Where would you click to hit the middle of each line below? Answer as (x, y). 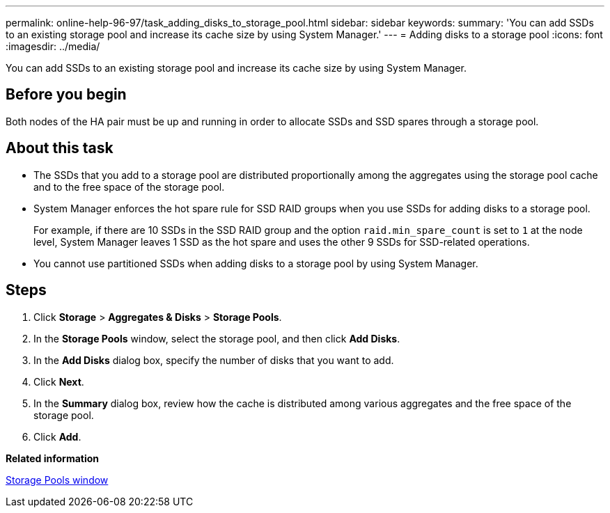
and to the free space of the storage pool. (129, 187)
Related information (53, 458)
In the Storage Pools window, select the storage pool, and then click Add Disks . (217, 338)
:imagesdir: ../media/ (53, 46)
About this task (60, 148)
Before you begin (66, 95)
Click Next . (59, 381)
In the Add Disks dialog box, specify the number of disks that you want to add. (214, 360)
